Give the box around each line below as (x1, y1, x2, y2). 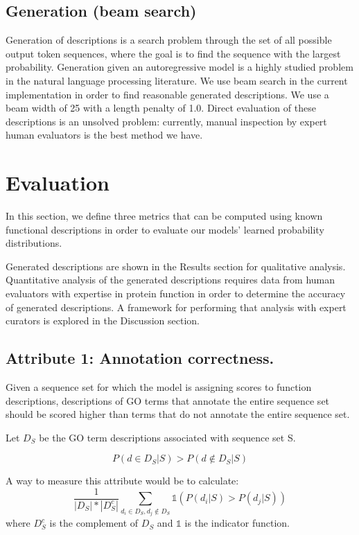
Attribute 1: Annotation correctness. (6, 347, 274, 369)
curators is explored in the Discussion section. (6, 313, 200, 328)
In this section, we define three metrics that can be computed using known (6, 209, 323, 223)
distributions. (6, 236, 62, 250)
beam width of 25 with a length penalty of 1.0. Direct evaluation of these (6, 100, 316, 115)
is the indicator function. (184, 516, 290, 530)
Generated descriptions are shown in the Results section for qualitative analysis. (6, 258, 346, 273)
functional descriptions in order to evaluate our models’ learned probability (6, 222, 324, 236)
